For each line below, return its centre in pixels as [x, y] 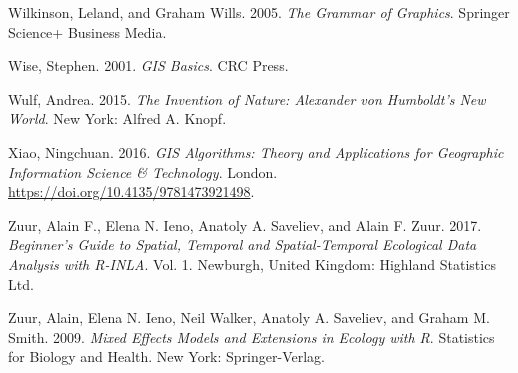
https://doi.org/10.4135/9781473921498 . [131, 191]
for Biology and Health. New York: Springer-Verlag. [166, 356]
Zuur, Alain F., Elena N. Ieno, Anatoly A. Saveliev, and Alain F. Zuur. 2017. [245, 224]
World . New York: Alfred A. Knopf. [117, 118]
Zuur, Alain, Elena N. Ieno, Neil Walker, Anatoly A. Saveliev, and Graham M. [249, 317]
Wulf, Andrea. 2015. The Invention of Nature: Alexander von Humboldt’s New [247, 98]
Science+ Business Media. [87, 31]
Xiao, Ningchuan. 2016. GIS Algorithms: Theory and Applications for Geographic [256, 151]
